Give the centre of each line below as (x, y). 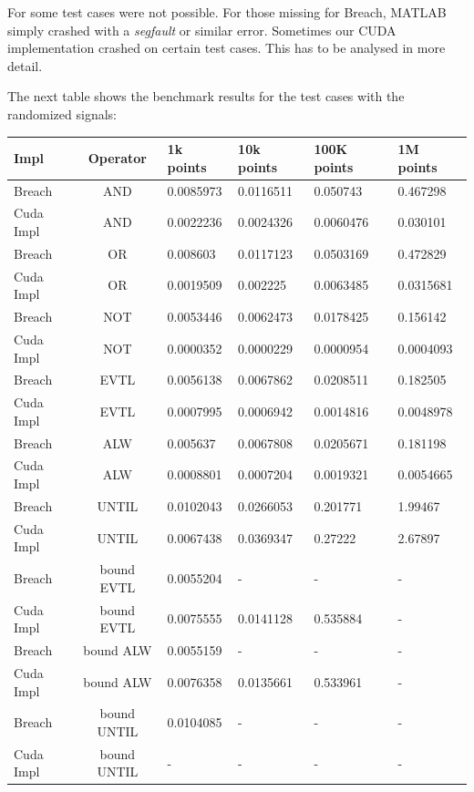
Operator (118, 157)
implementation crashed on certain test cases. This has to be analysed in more (227, 48)
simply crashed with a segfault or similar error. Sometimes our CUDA (202, 30)
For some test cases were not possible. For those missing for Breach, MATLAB (227, 12)
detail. (25, 65)
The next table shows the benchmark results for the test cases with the (206, 96)
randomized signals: (62, 113)
